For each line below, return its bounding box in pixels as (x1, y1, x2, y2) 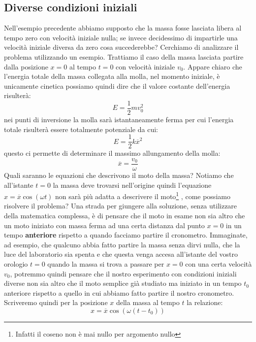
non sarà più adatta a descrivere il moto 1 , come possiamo (55, 190, 230, 201)
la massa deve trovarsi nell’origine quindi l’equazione (53, 179, 212, 190)
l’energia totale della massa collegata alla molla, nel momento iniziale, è (4, 71, 220, 81)
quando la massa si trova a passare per (47, 258, 164, 269)
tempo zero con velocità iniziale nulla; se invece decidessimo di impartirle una (4, 32, 238, 42)
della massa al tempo (116, 297, 180, 308)
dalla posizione (4, 61, 48, 71)
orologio (4, 258, 28, 269)
